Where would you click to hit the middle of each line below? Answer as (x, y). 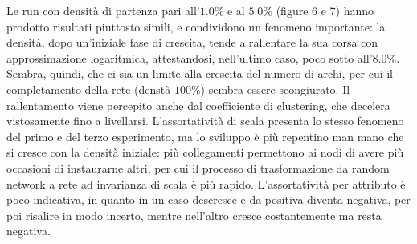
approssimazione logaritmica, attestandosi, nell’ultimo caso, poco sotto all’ (190, 57)
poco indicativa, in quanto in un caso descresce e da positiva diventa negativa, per (208, 199)
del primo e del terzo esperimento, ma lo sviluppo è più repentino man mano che (205, 136)
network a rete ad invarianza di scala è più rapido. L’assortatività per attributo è (206, 183)
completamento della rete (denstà (89, 89)
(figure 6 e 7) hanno (325, 10)
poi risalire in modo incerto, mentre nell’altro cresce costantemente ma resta (194, 215)
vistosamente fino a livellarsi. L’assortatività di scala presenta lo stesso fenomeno (205, 121)
